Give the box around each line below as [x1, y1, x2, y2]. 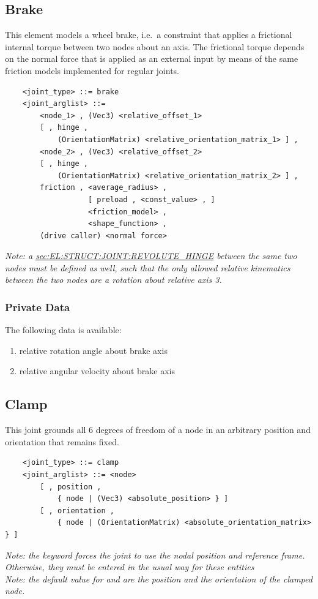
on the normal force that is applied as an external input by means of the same [5, 52, 298, 65]
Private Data [5, 299, 70, 314]
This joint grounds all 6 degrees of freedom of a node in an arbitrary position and [5, 423, 311, 436]
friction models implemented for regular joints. [5, 64, 179, 77]
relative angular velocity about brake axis [19, 364, 175, 377]
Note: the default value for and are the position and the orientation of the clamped [5, 572, 312, 585]
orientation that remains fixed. [5, 435, 119, 448]
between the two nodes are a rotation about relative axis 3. [5, 273, 222, 286]
